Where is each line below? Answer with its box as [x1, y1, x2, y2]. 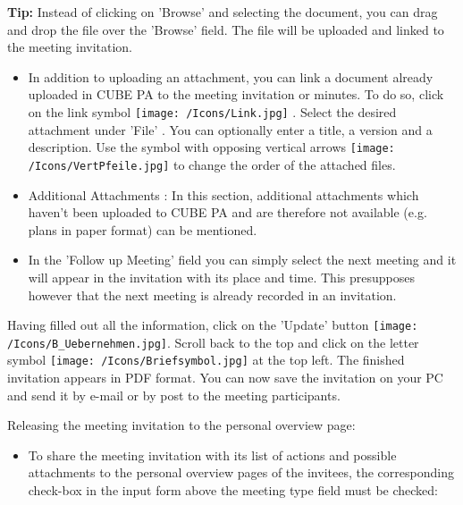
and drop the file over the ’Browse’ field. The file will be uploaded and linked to [7, 20, 444, 38]
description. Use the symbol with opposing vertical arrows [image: [28, 138, 395, 156]
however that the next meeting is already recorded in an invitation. [28, 285, 397, 304]
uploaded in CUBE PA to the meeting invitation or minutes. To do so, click [28, 85, 444, 104]
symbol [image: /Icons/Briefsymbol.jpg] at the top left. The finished [7, 350, 405, 369]
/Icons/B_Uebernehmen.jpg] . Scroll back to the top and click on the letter [7, 332, 419, 351]
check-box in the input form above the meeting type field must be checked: [28, 481, 438, 500]
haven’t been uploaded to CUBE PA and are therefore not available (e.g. [28, 203, 427, 222]
